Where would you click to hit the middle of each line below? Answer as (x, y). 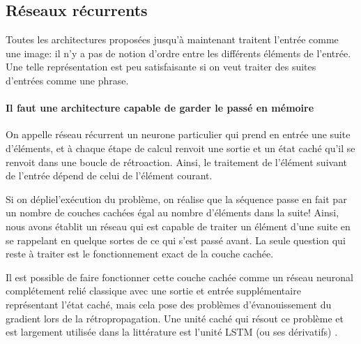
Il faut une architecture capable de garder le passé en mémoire (160, 108)
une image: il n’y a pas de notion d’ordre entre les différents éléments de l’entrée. (178, 53)
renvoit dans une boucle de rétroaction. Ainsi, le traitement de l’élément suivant (176, 162)
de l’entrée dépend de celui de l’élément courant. (109, 175)
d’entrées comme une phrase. (67, 80)
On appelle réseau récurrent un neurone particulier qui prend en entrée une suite (178, 134)
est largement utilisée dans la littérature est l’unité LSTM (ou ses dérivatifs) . (172, 332)
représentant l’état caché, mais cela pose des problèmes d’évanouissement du (169, 304)
